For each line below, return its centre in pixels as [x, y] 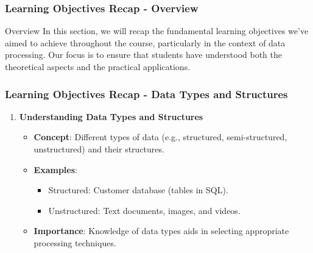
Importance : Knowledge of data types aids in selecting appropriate [161, 231]
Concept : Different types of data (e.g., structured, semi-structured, [160, 137]
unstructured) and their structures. [99, 149]
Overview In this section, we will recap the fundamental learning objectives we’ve [157, 31]
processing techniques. [75, 242]
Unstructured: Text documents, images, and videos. [144, 210]
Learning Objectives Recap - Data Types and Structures [146, 94]
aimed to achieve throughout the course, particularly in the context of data [145, 42]
